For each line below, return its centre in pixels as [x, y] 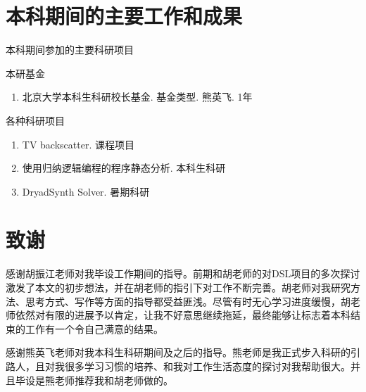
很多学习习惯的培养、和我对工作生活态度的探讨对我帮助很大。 [207, 366]
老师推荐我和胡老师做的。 [114, 380]
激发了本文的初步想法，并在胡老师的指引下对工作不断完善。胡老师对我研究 [178, 287]
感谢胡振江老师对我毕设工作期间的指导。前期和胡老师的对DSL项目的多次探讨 [183, 273]
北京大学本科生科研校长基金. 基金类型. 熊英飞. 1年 [137, 97]
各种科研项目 [35, 120]
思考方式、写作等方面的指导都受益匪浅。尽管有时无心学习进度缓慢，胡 [188, 301]
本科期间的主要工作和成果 [124, 16]
